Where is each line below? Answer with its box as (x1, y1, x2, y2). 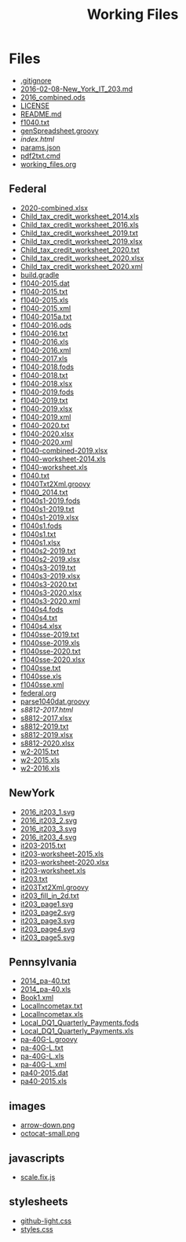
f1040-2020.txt (20, 420, 70, 430)
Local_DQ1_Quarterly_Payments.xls (20, 1026, 134, 1036)
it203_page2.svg (20, 907, 75, 917)
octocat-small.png (20, 1129, 80, 1138)
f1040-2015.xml (20, 303, 71, 312)
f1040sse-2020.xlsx (20, 655, 86, 664)
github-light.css (20, 1216, 71, 1225)
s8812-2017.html (20, 704, 74, 714)
